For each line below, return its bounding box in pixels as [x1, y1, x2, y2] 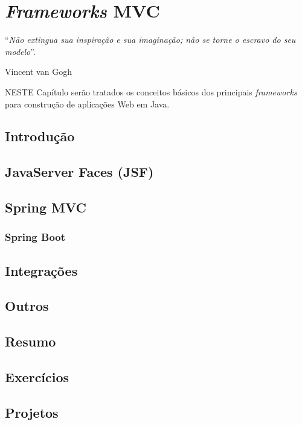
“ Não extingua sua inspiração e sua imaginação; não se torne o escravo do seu [5, 33, 296, 46]
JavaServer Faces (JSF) [5, 162, 154, 181]
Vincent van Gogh [5, 65, 72, 78]
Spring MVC [5, 198, 86, 217]
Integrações [5, 261, 78, 280]
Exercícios [5, 368, 69, 386]
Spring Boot [5, 229, 66, 244]
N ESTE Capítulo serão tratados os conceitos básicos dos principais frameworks [5, 85, 297, 98]
